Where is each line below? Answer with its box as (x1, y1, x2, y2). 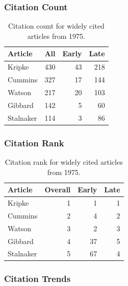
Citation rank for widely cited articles (5, 156, 123, 167)
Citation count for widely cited (8, 20, 105, 31)
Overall (44, 184, 71, 195)
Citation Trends (4, 272, 71, 285)
